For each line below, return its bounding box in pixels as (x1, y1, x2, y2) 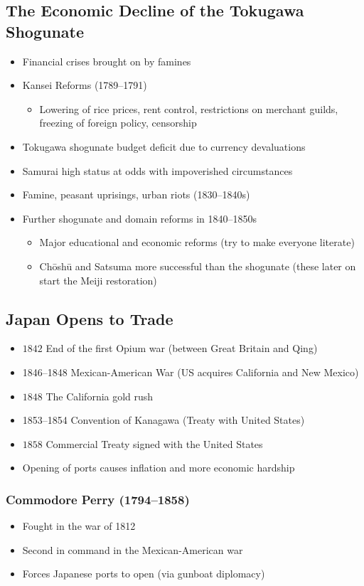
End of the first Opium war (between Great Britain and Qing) (45, 341, 318, 356)
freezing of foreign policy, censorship (39, 115, 197, 130)
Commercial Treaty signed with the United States (45, 436, 263, 451)
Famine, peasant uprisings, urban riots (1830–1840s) (22, 187, 250, 202)
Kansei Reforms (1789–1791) (22, 78, 147, 92)
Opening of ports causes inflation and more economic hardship (22, 460, 295, 475)
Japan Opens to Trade (6, 307, 173, 329)
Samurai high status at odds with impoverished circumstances (22, 163, 293, 178)
